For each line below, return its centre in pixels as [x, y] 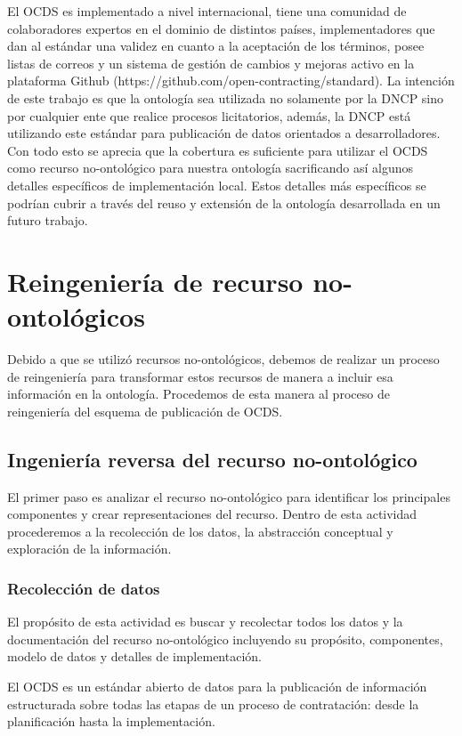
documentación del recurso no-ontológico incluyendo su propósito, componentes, [225, 639]
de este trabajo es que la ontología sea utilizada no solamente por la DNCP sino [226, 97]
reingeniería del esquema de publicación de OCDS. [145, 411]
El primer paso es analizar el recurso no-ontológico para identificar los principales [229, 496]
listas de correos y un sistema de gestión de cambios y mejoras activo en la [211, 63]
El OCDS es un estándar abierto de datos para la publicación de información [217, 686]
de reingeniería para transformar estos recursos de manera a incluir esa [200, 376]
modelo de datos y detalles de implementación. [134, 656]
